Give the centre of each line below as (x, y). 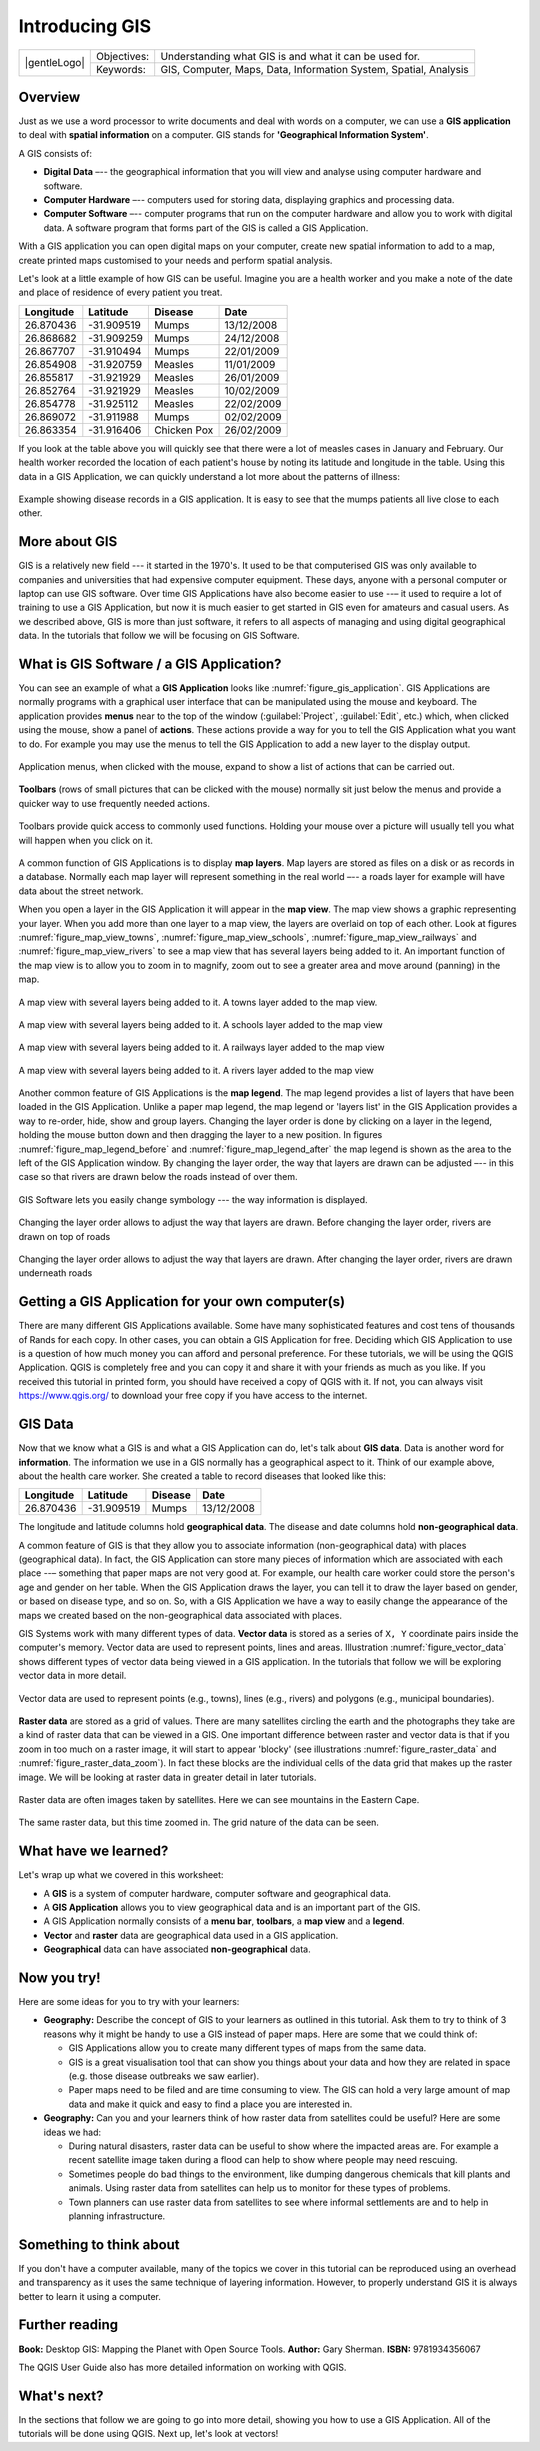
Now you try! (59, 1978)
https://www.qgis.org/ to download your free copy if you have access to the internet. (193, 1396)
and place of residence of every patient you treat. (120, 292)
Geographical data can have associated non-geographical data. (177, 1949)
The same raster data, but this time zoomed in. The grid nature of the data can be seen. (199, 1822)
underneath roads (55, 1273)
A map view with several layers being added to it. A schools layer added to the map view (201, 1024)
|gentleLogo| (54, 63)
